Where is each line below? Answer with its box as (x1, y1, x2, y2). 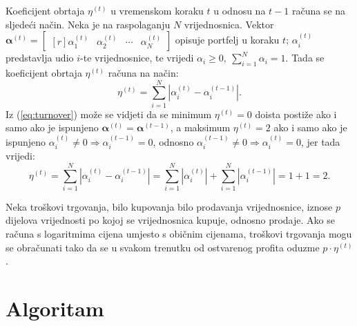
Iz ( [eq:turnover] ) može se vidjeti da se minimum (6, 106, 212, 121)
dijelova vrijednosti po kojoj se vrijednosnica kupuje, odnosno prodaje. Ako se (6, 213, 335, 227)
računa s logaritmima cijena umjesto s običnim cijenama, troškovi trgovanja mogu (6, 227, 352, 241)
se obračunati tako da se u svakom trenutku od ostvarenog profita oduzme (6, 240, 320, 254)
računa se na (291, 3, 346, 17)
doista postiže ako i (255, 106, 337, 121)
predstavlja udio (6, 50, 74, 65)
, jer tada (300, 134, 340, 148)
